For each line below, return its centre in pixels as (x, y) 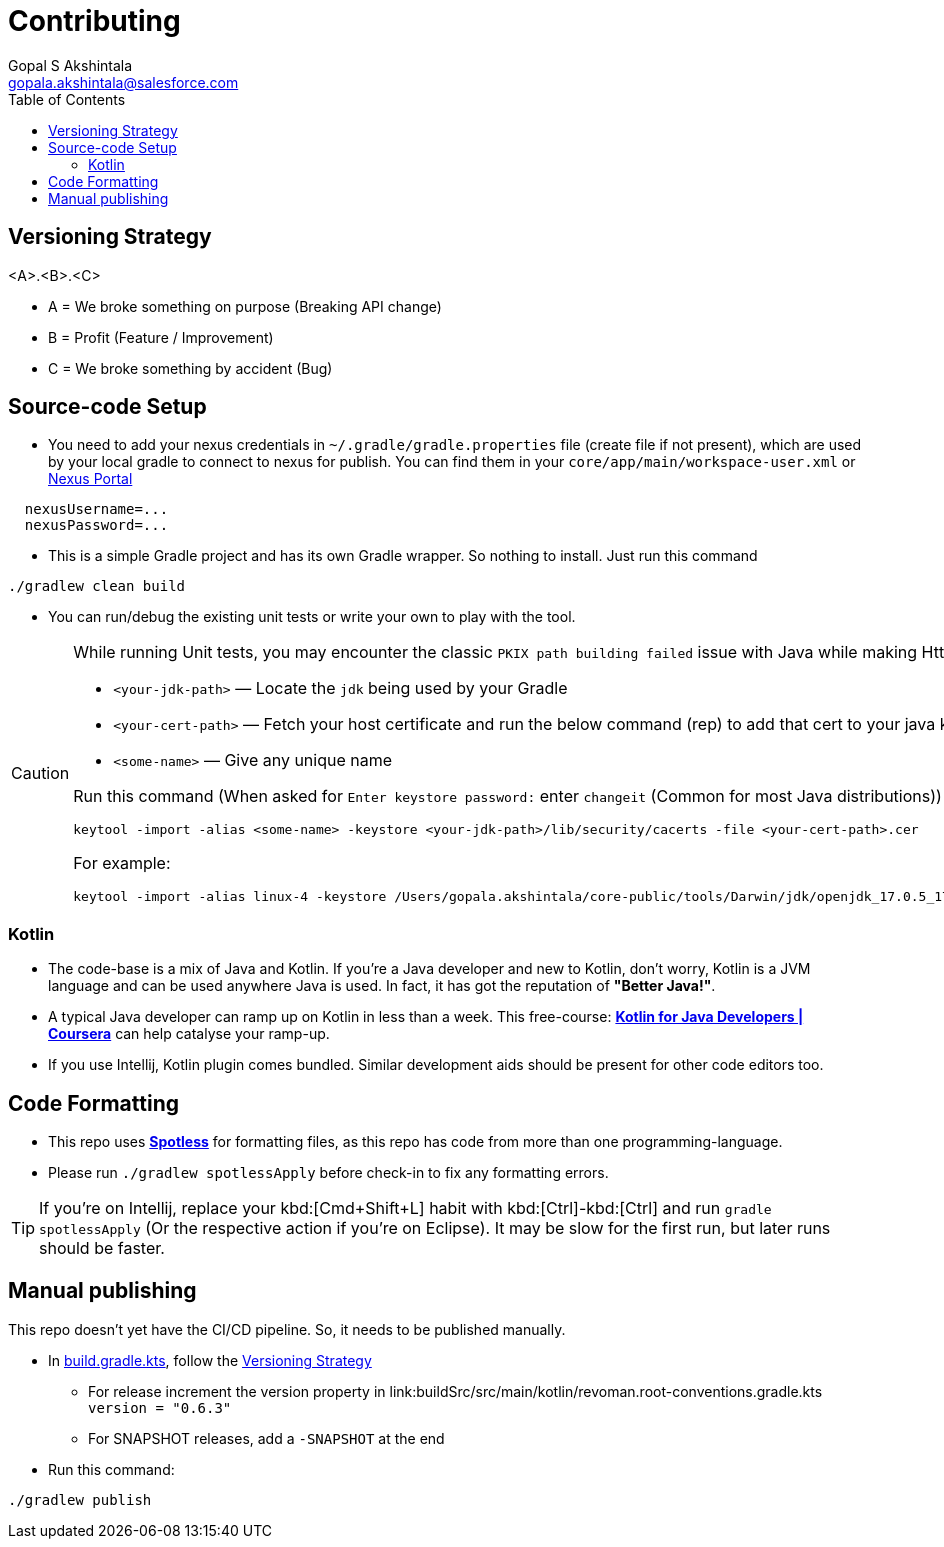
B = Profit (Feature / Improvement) (161, 337)
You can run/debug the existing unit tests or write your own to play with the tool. (312, 617)
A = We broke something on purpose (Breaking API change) (245, 306)
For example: (122, 863)
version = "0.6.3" (160, 1407)
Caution (40, 773)
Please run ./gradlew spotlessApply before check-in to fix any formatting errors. (328, 1173)
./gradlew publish (80, 1499)
